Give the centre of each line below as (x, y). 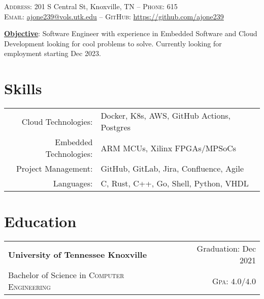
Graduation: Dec (226, 249)
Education (40, 221)
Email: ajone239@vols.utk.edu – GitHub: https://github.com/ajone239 (114, 16)
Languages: (73, 183)
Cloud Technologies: (57, 121)
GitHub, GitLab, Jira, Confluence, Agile (172, 169)
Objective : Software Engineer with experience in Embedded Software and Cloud (131, 33)
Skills (23, 88)
